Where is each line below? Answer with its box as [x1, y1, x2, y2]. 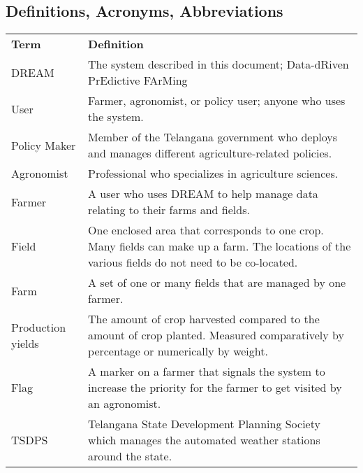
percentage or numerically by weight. [88, 343, 268, 360]
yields [11, 334, 39, 351]
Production [11, 318, 66, 335]
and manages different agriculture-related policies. [88, 145, 332, 162]
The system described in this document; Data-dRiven [88, 56, 349, 73]
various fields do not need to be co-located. [88, 254, 298, 271]
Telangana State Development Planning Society [88, 416, 320, 432]
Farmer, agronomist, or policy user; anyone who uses [88, 92, 346, 109]
